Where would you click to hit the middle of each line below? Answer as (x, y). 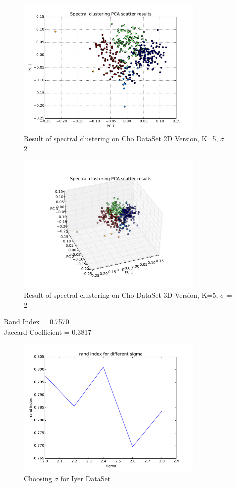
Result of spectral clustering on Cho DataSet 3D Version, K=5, (121, 295)
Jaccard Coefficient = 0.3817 (48, 331)
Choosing (38, 478)
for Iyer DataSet (86, 478)
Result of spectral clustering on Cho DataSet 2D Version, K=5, (121, 138)
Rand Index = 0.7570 (37, 322)
